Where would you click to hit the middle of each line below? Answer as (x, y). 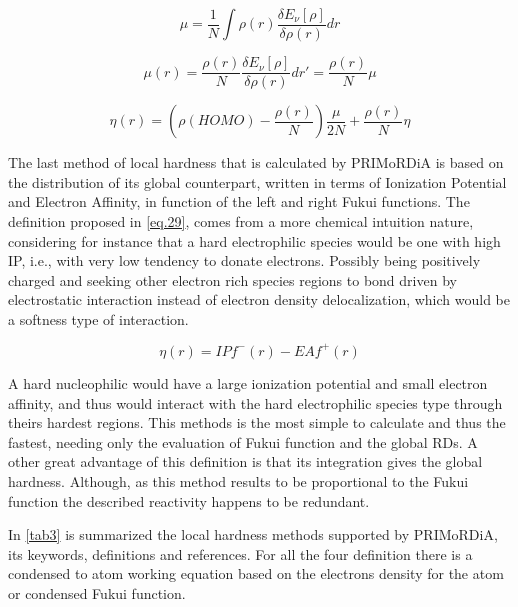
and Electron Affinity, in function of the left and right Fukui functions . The (239, 201)
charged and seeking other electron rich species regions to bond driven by (232, 279)
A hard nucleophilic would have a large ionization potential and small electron (248, 382)
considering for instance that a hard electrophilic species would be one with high (254, 240)
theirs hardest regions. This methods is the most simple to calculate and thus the (257, 422)
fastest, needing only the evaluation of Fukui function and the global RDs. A (243, 441)
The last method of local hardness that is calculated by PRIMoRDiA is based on (256, 162)
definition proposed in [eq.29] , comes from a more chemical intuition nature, (241, 220)
